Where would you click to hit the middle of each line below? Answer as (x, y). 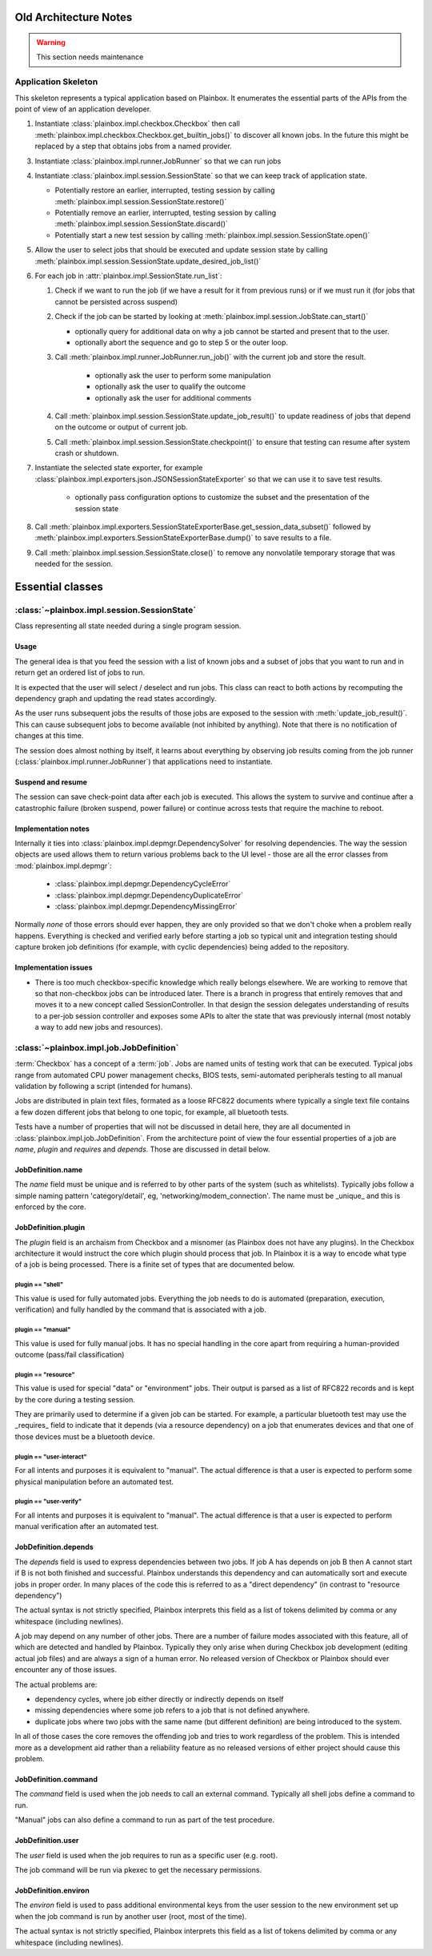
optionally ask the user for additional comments (173, 397)
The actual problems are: (56, 1684)
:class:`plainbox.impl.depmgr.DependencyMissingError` (146, 906)
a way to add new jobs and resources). (99, 1027)
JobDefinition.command (56, 1779)
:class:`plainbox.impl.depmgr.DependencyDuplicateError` (149, 895)
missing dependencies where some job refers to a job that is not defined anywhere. (172, 1710)
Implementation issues (54, 968)
